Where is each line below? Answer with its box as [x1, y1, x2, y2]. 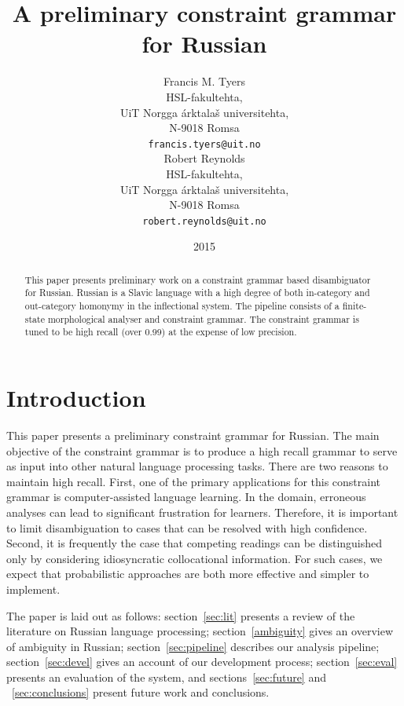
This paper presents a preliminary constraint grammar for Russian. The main [6, 426, 380, 443]
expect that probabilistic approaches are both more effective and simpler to [6, 565, 369, 582]
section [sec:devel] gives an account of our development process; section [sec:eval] [6, 653, 398, 670]
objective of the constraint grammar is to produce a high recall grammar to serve [6, 442, 398, 459]
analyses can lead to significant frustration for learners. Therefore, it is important [6, 503, 398, 520]
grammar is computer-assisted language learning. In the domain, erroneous [6, 488, 366, 505]
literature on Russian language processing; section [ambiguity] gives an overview [6, 623, 393, 639]
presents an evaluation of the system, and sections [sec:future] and [6, 668, 327, 685]
